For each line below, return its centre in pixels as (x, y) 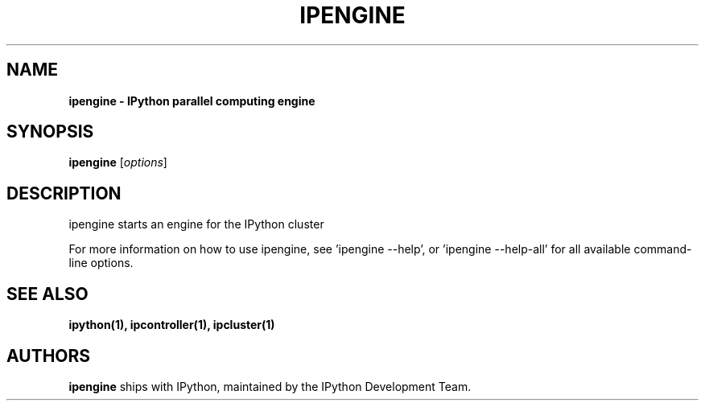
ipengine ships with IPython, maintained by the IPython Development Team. (270, 386)
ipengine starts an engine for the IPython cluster (196, 224)
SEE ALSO (47, 294)
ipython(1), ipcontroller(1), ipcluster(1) (172, 325)
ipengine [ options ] (118, 162)
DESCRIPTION (64, 193)
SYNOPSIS (50, 132)
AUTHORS (49, 356)
